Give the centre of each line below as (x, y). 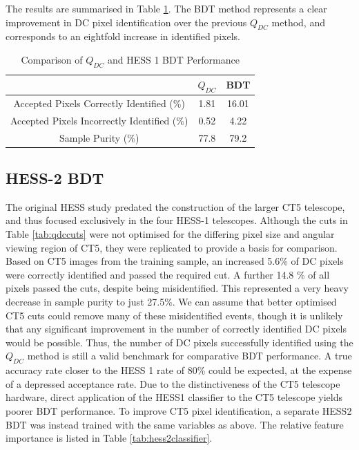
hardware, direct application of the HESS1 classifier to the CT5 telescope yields (174, 397)
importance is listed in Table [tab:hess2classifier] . (109, 438)
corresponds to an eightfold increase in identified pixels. (123, 36)
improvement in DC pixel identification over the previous (126, 22)
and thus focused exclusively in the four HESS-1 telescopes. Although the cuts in (177, 220)
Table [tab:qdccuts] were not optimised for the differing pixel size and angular (170, 234)
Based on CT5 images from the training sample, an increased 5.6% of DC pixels (175, 261)
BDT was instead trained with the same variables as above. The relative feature (175, 424)
